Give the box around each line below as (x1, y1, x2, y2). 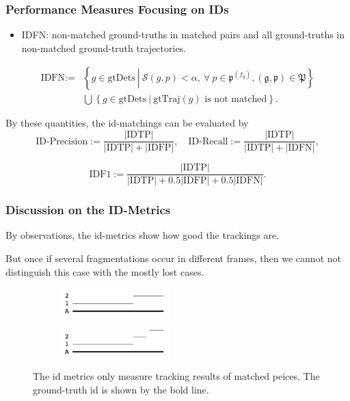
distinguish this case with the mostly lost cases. (5, 264, 204, 279)
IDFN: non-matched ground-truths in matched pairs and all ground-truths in (21, 27, 345, 42)
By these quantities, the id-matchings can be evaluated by (5, 116, 249, 130)
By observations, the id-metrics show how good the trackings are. (5, 228, 280, 242)
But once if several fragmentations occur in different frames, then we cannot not (5, 251, 341, 265)
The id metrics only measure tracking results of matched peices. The (33, 368, 320, 383)
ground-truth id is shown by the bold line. (33, 382, 209, 396)
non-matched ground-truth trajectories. (21, 40, 187, 55)
